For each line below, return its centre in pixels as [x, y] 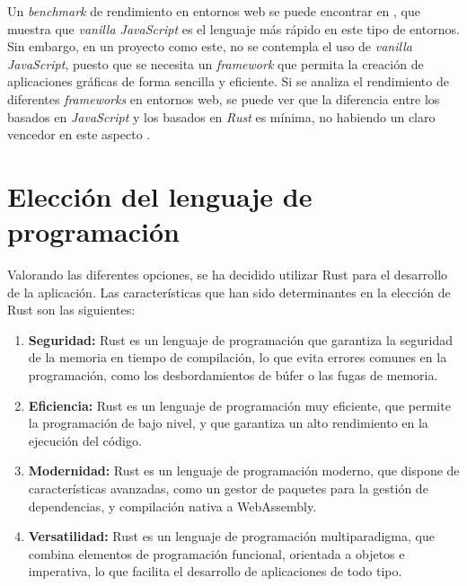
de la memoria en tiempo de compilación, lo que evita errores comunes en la [238, 357]
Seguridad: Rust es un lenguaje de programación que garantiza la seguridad [241, 339]
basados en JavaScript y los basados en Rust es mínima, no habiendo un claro [221, 116]
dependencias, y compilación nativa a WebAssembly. [172, 506]
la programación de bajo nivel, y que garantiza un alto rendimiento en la [228, 423]
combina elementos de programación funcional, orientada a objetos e [216, 553]
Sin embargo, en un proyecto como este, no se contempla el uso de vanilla [210, 46]
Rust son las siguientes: [71, 310]
